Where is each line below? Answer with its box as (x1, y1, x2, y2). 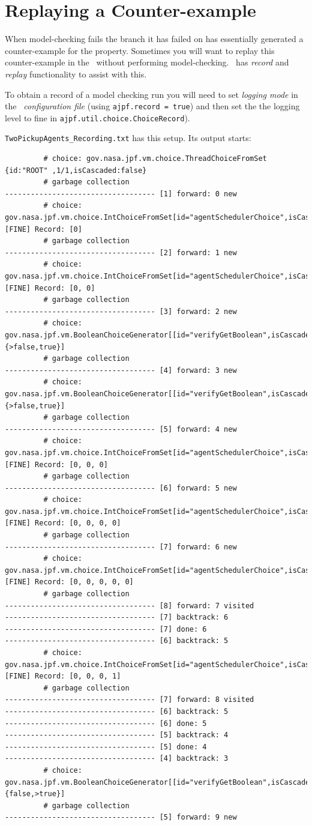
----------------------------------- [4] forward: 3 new (5, 366, 237, 375)
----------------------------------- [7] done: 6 (5, 624, 207, 633)
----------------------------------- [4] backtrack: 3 (5, 754, 229, 763)
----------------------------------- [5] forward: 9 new (5, 813, 237, 822)
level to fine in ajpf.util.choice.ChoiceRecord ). (5, 111, 190, 124)
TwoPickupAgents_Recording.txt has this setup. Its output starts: (5, 131, 251, 144)
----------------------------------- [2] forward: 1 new (5, 248, 237, 257)
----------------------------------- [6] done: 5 (5, 719, 207, 728)
